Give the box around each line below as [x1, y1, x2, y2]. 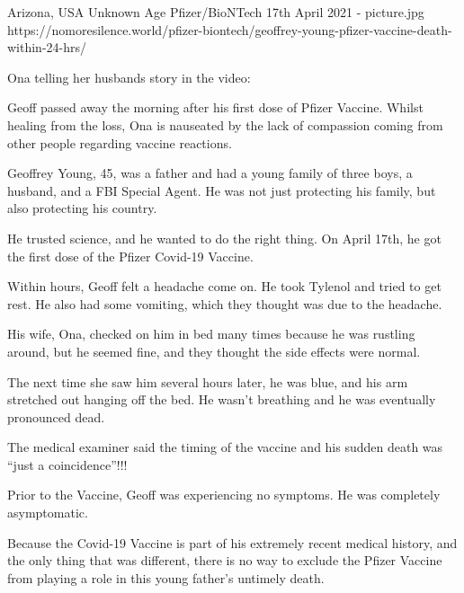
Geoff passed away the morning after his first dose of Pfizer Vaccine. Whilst [7, 98, 424, 117]
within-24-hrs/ [7, 38, 87, 57]
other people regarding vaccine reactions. [7, 133, 232, 152]
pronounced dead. [7, 407, 105, 426]
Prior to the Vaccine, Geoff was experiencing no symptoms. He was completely [7, 485, 441, 504]
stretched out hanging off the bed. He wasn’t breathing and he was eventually [7, 390, 436, 409]
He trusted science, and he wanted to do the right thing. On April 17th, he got [7, 228, 442, 247]
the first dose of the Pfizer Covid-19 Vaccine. [7, 246, 254, 265]
